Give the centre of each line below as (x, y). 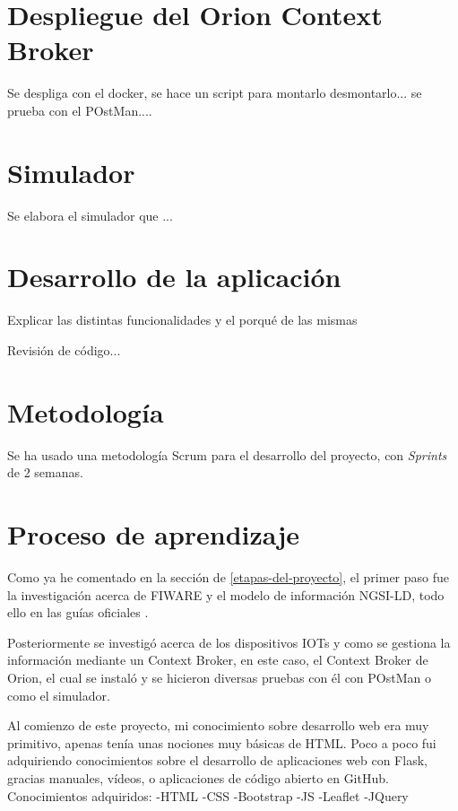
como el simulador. (59, 695)
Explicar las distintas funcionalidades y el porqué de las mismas (182, 320)
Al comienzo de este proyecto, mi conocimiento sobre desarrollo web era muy (218, 725)
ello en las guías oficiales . (78, 612)
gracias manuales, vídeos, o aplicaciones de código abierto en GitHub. (198, 777)
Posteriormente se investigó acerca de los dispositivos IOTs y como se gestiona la (229, 642)
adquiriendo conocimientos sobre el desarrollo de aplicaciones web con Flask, (217, 760)
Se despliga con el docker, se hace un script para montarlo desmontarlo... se (215, 93)
